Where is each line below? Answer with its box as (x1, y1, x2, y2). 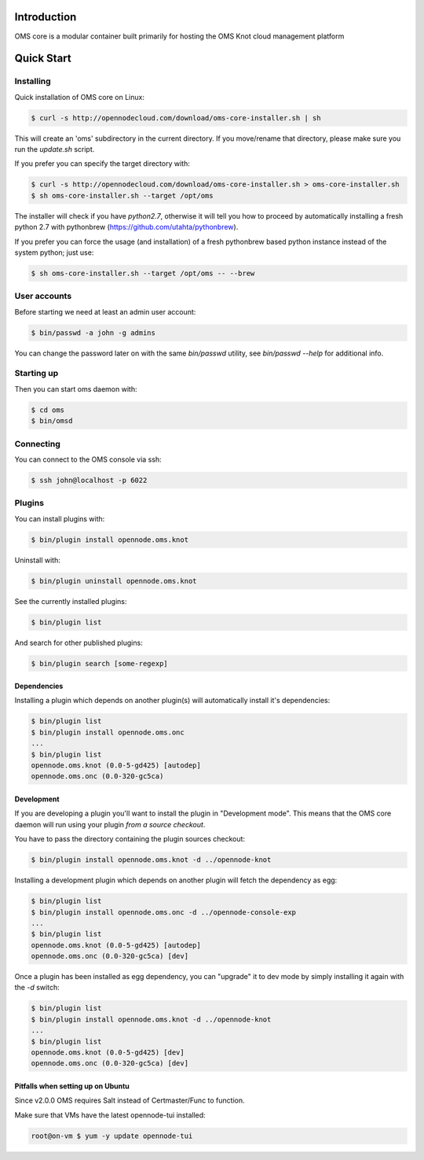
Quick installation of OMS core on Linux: (14, 92, 145, 101)
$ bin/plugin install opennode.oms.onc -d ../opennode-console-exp (31, 908, 297, 916)
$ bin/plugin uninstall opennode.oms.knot (31, 576, 197, 585)
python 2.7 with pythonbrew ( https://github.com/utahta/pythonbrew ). (14, 223, 239, 232)
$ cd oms (31, 405, 65, 414)
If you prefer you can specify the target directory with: (14, 159, 190, 168)
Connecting (14, 438, 60, 449)
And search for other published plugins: (14, 638, 143, 647)
